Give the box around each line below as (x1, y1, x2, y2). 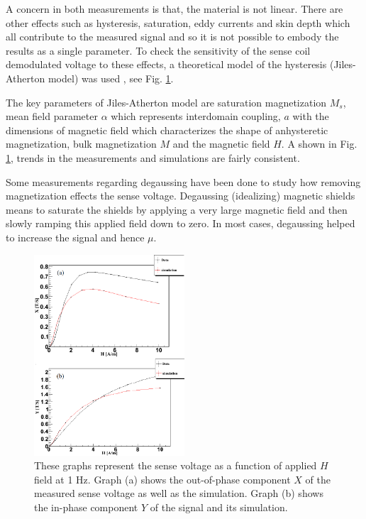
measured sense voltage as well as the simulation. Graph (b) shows (34, 486, 323, 501)
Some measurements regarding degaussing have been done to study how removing (6, 174, 361, 189)
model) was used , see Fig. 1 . (48, 70, 174, 85)
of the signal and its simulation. (150, 499, 288, 514)
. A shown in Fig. (281, 136, 357, 151)
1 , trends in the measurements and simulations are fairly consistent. (6, 150, 300, 165)
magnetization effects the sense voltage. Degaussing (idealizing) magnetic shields (6, 188, 355, 203)
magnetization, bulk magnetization (6, 136, 157, 151)
